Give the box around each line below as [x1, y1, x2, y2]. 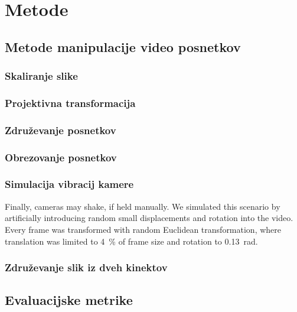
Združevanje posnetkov [5, 122, 116, 137]
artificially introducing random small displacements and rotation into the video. [5, 212, 293, 224]
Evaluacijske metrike [5, 291, 133, 309]
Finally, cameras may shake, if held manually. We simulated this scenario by [5, 200, 280, 212]
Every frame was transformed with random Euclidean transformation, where [5, 223, 282, 235]
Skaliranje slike [5, 69, 78, 83]
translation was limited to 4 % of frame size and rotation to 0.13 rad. [5, 235, 258, 247]
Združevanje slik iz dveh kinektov [5, 260, 168, 275]
